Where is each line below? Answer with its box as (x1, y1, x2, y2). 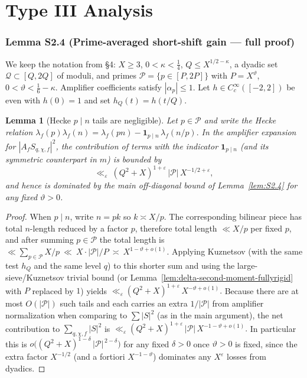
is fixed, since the (235, 337, 298, 350)
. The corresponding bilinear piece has (164, 210, 302, 223)
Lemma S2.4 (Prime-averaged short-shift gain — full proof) (5, 34, 295, 49)
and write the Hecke (204, 114, 276, 126)
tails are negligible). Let (92, 114, 178, 126)
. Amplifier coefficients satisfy (55, 81, 162, 93)
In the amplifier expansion (201, 126, 296, 138)
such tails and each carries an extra (60, 297, 188, 309)
